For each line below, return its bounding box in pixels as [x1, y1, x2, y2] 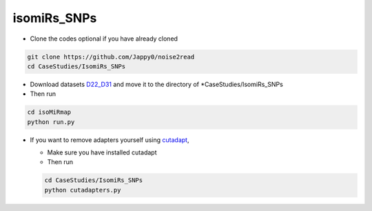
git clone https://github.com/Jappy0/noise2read [27, 52, 195, 61]
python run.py [27, 118, 75, 125]
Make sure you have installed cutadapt [47, 148, 158, 157]
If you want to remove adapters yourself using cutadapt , [30, 135, 189, 144]
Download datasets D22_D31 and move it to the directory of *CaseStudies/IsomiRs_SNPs [30, 80, 284, 88]
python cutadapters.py [44, 186, 121, 194]
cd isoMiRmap [27, 108, 72, 117]
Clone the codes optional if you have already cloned [30, 34, 178, 43]
